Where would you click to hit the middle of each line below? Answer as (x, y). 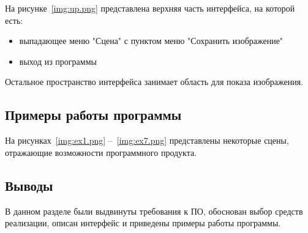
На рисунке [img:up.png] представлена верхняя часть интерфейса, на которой (150, 8)
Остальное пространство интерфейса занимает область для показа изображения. (154, 82)
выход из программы (58, 61)
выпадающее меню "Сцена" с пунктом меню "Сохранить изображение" (151, 41)
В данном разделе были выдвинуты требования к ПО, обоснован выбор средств (154, 211)
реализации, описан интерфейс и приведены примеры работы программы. (143, 223)
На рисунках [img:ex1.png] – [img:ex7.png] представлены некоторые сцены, (147, 140)
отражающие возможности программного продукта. (101, 152)
